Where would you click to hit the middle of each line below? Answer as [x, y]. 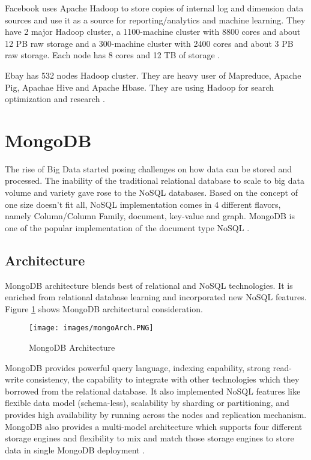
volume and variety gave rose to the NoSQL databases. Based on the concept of [151, 192]
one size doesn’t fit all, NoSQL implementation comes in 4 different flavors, [143, 204]
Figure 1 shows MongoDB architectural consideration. [104, 308]
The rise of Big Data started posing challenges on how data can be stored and [149, 168]
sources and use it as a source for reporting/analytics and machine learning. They [155, 20]
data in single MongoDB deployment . [75, 449]
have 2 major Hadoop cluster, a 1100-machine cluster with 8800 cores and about [153, 32]
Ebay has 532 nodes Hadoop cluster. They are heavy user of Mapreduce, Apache [153, 75]
